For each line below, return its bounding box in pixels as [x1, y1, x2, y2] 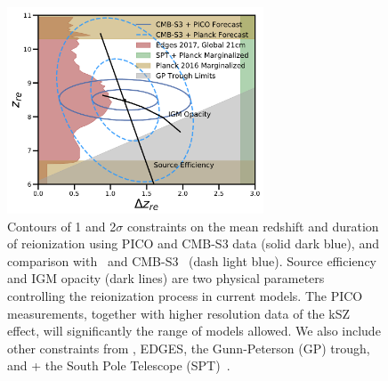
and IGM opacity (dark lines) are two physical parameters [7, 269, 325, 288]
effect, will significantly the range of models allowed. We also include [7, 321, 381, 340]
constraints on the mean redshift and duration [126, 216, 379, 235]
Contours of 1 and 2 [7, 216, 117, 235]
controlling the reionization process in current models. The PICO [7, 287, 363, 304]
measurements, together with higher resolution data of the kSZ [7, 304, 350, 322]
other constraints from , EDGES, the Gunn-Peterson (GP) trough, [7, 338, 370, 357]
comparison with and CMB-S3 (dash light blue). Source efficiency [7, 251, 376, 270]
